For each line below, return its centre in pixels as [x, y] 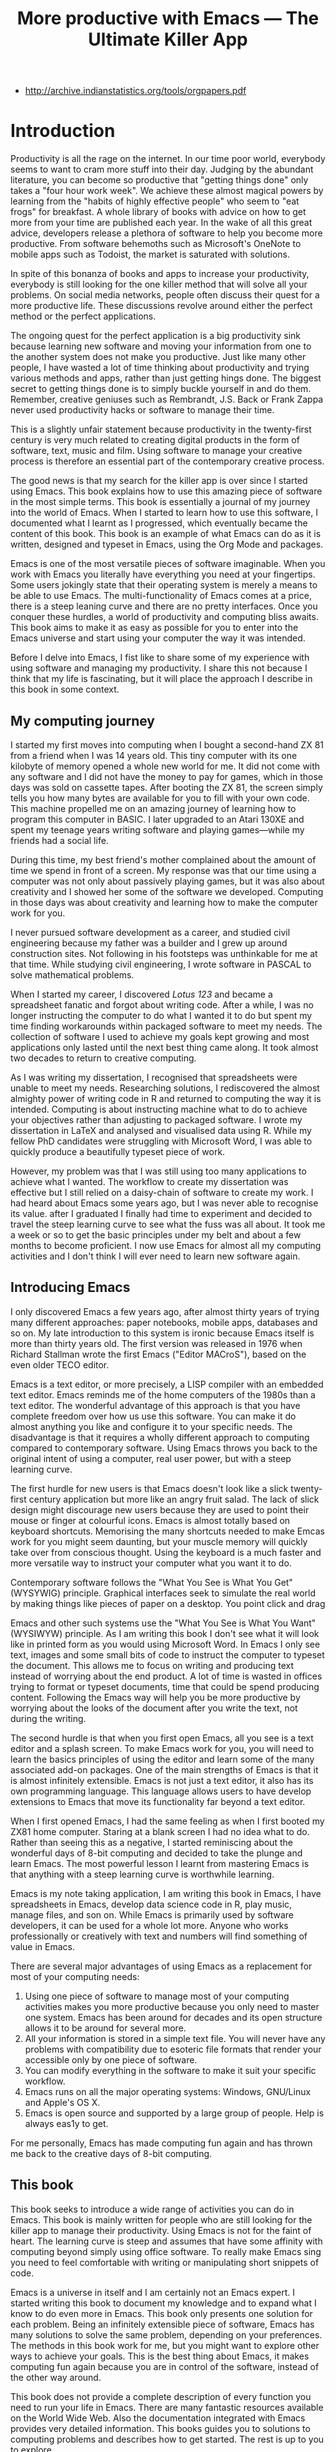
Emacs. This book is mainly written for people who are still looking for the [161, 2219]
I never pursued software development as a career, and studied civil [150, 932]
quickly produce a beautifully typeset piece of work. [118, 1151]
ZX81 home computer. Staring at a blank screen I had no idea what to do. [160, 1831]
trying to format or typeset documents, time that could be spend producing [165, 1686]
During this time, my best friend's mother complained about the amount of [163, 859]
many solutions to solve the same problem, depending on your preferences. [166, 2334]
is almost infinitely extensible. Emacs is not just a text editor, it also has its [162, 1780]
